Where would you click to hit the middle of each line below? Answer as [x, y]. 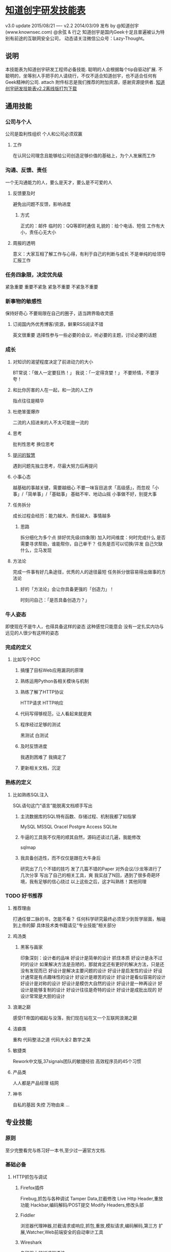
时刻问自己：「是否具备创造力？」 [55, 600]
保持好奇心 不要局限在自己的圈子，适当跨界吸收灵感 [59, 313]
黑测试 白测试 [34, 736]
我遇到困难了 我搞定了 [43, 757]
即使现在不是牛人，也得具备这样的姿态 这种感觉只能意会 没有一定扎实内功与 [84, 626]
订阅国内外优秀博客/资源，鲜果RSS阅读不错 [58, 324]
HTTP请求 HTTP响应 [42, 703]
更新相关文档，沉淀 [40, 768]
